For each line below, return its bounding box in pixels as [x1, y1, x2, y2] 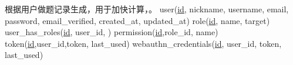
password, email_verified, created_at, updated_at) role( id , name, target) [5, 14, 270, 26]
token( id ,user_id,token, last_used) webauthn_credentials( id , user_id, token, [5, 37, 282, 49]
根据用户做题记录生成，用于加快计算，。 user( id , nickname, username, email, [5, 3, 289, 15]
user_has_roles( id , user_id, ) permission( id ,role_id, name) [5, 26, 218, 38]
